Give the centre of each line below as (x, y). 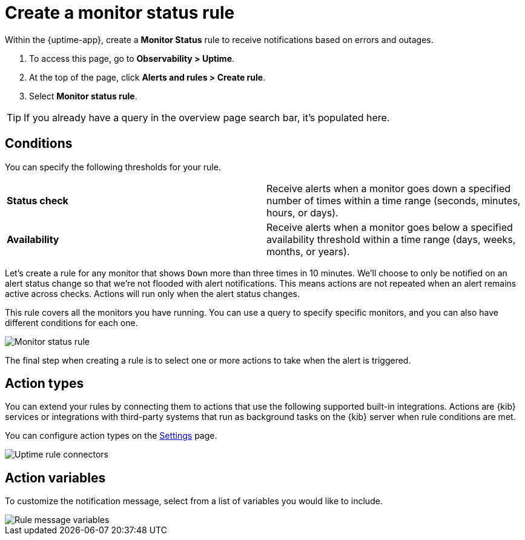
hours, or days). (302, 212)
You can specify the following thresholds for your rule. (113, 167)
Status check (38, 200)
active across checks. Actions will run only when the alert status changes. (153, 293)
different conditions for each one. (71, 322)
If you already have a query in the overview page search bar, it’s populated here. (207, 117)
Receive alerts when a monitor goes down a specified (388, 188)
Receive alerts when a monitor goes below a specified (390, 227)
